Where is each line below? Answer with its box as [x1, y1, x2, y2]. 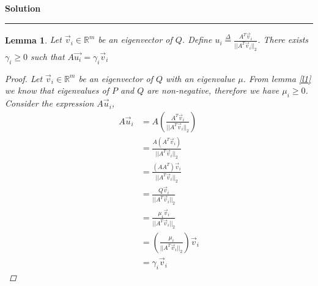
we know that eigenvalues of [5, 84, 109, 97]
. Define [182, 33, 212, 46]
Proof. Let [5, 72, 43, 85]
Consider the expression [5, 97, 94, 110]
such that [31, 50, 65, 62]
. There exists [257, 33, 309, 46]
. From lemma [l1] [243, 72, 311, 85]
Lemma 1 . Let [5, 33, 62, 46]
